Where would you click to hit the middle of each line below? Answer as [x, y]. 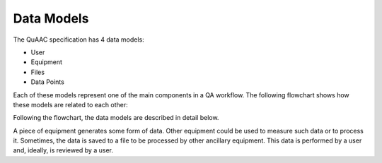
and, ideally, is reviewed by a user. [63, 150]
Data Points [48, 82]
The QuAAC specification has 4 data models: [79, 40]
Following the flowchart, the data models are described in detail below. [116, 118]
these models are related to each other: [71, 104]
